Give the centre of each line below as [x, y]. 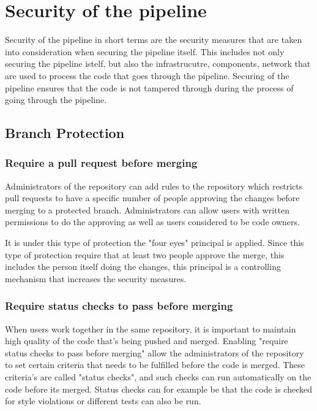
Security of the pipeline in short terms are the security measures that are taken [154, 40]
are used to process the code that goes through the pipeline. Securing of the [147, 75]
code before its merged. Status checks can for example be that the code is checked [159, 389]
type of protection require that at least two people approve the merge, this [145, 254]
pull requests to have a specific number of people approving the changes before [152, 198]
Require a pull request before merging [101, 163]
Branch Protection [65, 133]
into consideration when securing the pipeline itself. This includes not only [145, 51]
